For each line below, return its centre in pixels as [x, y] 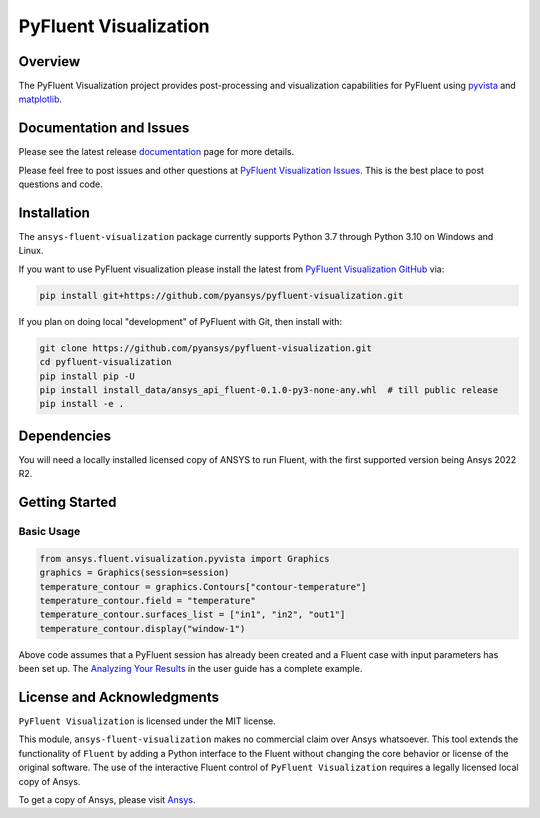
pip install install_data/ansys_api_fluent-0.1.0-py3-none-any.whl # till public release [269, 389]
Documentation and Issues [104, 128]
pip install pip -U [87, 376]
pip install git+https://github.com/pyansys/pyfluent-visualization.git [221, 295]
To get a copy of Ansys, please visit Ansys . [107, 799]
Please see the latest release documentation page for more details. [156, 152]
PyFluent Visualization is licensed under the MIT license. [147, 721]
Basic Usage [49, 532]
